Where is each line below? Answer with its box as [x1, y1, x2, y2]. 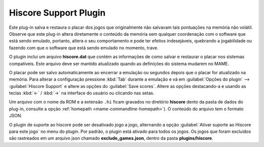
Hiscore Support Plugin [9, 7, 106, 18]
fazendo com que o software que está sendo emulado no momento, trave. [9, 44, 158, 51]
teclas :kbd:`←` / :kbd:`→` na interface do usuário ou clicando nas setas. [9, 90, 154, 96]
